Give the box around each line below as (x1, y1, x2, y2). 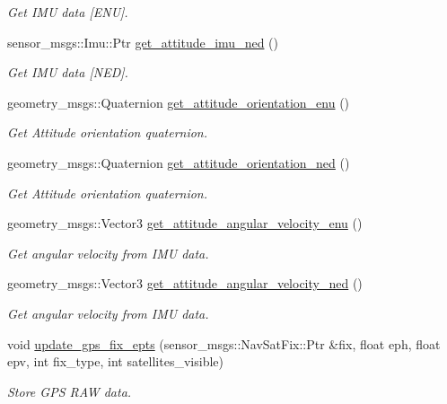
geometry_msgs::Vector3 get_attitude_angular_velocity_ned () (7, 274, 363, 293)
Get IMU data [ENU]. (7, 3, 128, 21)
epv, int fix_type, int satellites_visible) (7, 352, 223, 371)
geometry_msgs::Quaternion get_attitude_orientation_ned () (7, 153, 350, 171)
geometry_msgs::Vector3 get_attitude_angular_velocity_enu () (7, 214, 363, 233)
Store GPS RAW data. (7, 382, 132, 400)
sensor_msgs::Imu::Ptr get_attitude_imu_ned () (7, 32, 278, 51)
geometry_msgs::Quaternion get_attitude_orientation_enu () (7, 92, 350, 111)
